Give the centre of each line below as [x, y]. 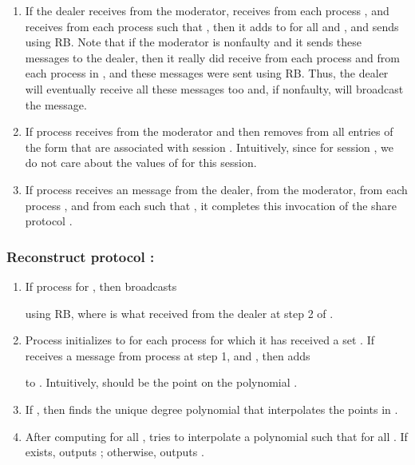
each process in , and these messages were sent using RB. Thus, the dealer [207, 73]
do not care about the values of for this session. [141, 163]
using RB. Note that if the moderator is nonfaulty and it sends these [194, 42]
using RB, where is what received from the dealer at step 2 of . [179, 313]
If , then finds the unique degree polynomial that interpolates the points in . [211, 409]
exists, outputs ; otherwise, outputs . [115, 452]
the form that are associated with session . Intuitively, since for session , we [209, 147]
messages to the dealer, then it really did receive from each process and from [212, 57]
